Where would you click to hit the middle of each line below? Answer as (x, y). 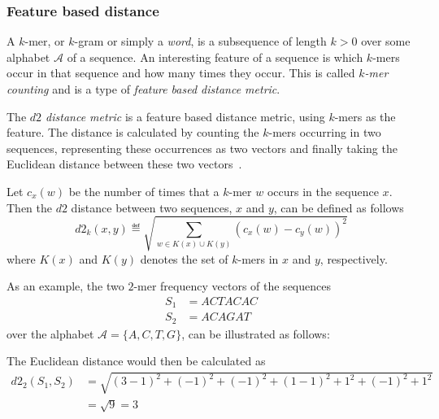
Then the (29, 207)
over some (386, 41)
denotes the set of (184, 258)
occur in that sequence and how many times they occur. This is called (181, 73)
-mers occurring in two (325, 132)
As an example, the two (65, 286)
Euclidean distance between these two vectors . (124, 164)
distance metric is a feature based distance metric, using (185, 116)
